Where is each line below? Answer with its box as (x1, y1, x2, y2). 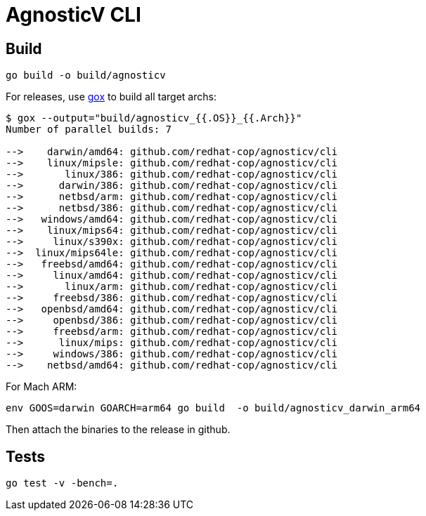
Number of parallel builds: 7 (6, 124, 172, 135)
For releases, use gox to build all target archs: (6, 91, 217, 103)
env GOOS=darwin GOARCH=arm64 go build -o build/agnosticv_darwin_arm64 (6, 402, 421, 414)
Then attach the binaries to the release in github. (6, 423, 231, 436)
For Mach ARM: (6, 381, 77, 393)
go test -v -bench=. (6, 477, 119, 489)
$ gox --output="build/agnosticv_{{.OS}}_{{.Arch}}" (6, 112, 302, 124)
